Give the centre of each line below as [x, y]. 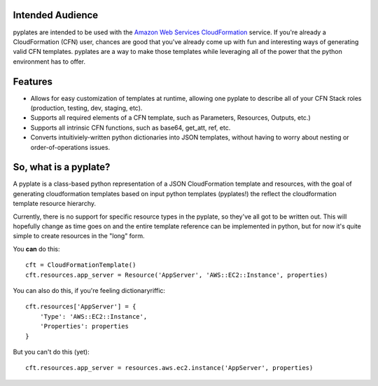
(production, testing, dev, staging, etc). [86, 108]
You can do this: [36, 249]
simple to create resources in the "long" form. [79, 236]
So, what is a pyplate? [62, 167]
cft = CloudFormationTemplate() [81, 265]
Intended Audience [56, 15]
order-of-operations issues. [70, 147]
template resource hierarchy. [54, 204]
